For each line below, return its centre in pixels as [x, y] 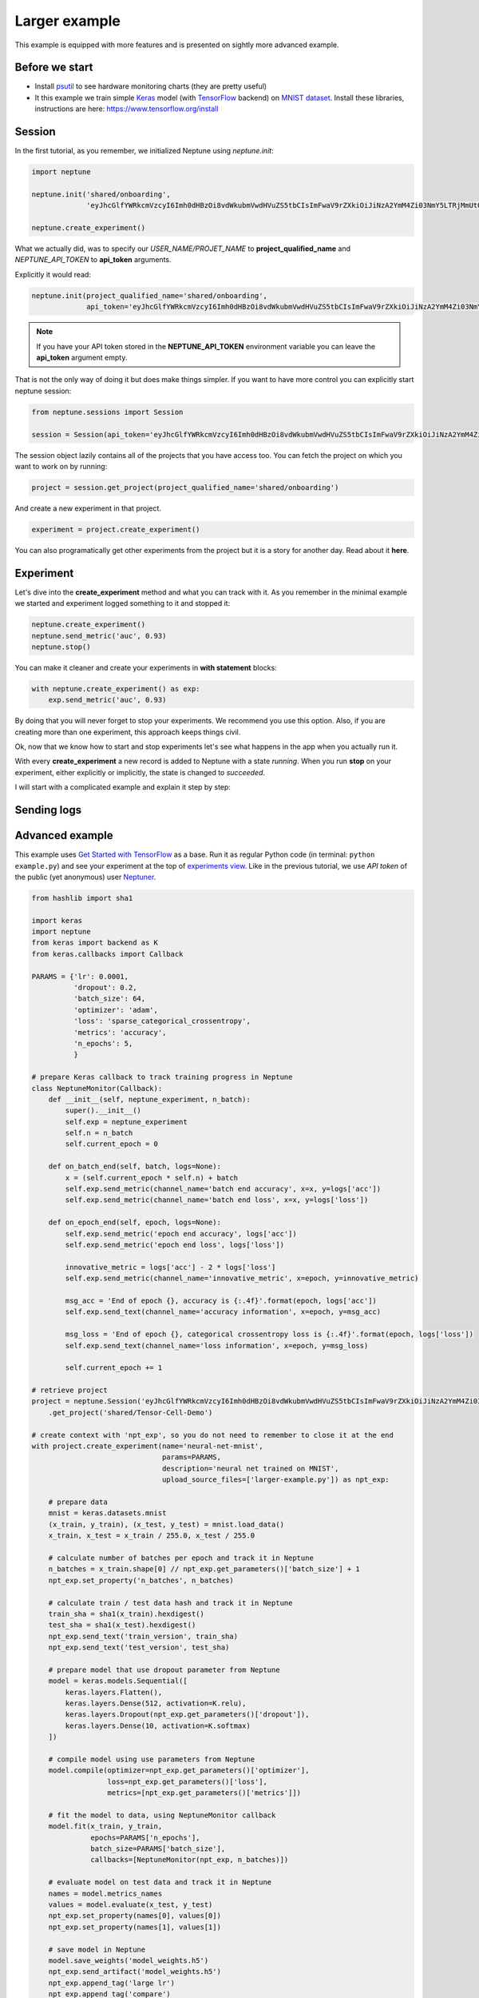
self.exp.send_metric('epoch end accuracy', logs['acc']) [181, 1234]
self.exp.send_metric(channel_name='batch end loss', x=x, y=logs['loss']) [217, 1200]
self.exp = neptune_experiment [126, 1122]
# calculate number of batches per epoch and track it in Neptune [181, 1558]
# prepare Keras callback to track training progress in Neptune [162, 1077]
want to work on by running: [61, 466]
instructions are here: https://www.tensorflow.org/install [127, 109]
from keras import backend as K [95, 943]
